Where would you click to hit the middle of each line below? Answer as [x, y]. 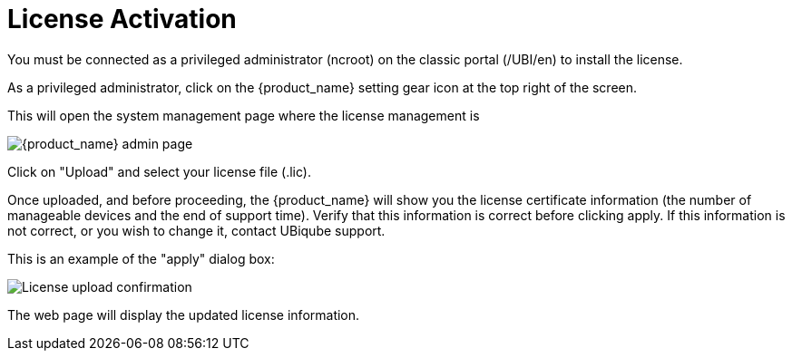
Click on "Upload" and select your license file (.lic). [159, 171]
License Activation [122, 19]
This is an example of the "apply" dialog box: [141, 258]
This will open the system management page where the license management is [244, 115]
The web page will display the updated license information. [184, 314]
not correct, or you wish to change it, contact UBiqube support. [196, 230]
